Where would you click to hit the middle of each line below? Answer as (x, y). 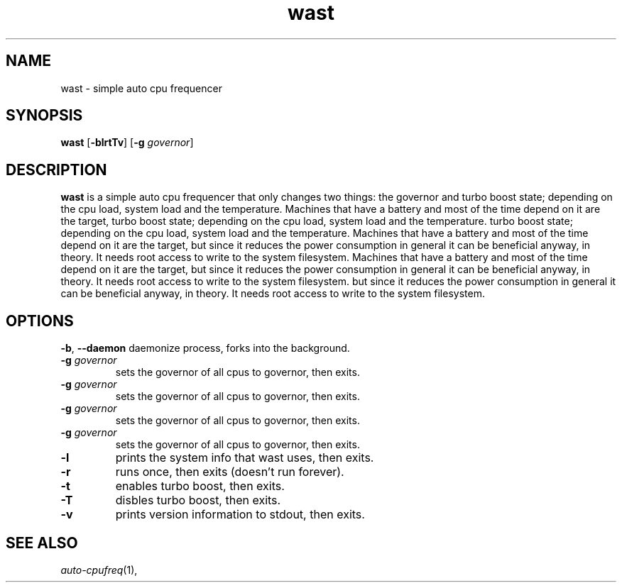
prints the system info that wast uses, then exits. (245, 458)
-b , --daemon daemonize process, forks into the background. (205, 348)
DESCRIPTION (56, 170)
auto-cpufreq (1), (99, 570)
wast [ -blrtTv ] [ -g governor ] (127, 143)
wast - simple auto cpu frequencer (141, 88)
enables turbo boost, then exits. (200, 486)
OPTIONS (40, 321)
